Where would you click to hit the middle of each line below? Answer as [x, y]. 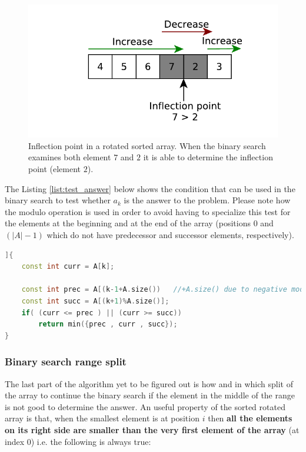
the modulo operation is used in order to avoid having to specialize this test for [148, 211]
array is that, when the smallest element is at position [102, 418]
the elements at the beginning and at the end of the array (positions [128, 223]
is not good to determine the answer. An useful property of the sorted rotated [145, 406]
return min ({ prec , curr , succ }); [108, 324]
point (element [55, 169]
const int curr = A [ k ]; [68, 267]
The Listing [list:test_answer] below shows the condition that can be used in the [150, 188]
